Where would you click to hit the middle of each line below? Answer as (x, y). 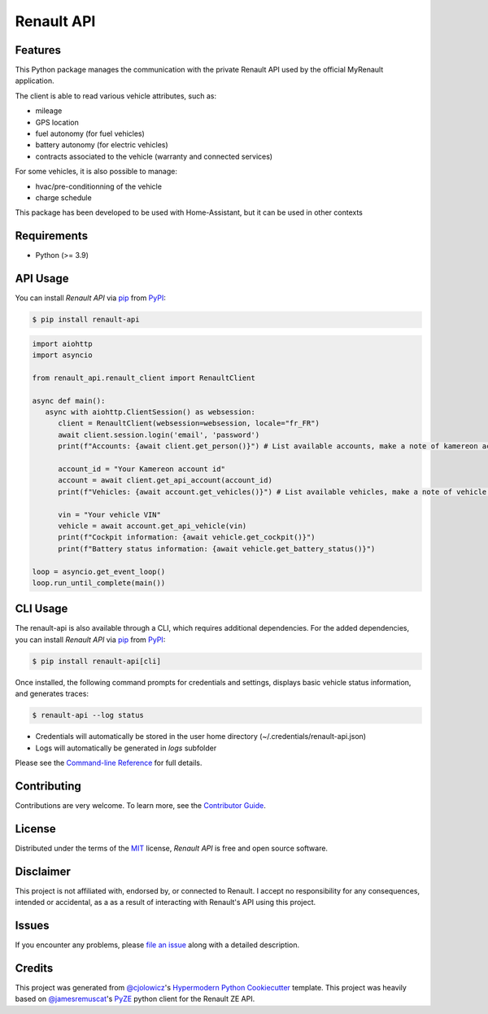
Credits (34, 968)
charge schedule (64, 197)
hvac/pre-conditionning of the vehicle (99, 186)
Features (38, 50)
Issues (32, 925)
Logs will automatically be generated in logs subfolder (126, 748)
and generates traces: (52, 694)
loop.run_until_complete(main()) (99, 583)
